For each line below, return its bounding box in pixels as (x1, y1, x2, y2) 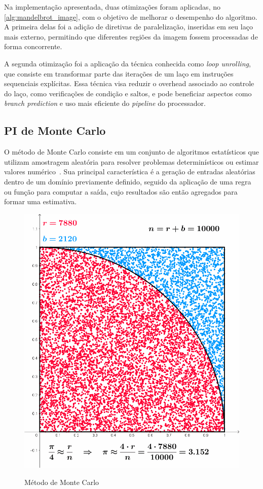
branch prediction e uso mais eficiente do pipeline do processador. (4, 98, 206, 108)
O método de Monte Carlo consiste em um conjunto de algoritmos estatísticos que (4, 146, 259, 157)
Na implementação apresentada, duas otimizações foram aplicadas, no (4, 2, 220, 12)
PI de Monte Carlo (4, 123, 106, 138)
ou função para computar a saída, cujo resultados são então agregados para (4, 186, 238, 197)
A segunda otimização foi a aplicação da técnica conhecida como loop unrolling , (4, 58, 251, 68)
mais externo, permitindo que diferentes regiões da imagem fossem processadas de (4, 31, 258, 42)
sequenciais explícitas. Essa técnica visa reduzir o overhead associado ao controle (4, 78, 254, 89)
